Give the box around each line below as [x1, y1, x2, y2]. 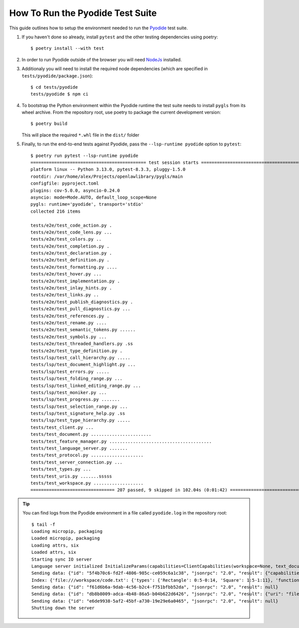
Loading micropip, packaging [31, 528, 103, 534]
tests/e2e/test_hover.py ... [30, 271, 102, 277]
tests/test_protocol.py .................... [30, 452, 144, 458]
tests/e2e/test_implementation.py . [30, 278, 120, 284]
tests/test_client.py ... [30, 424, 94, 430]
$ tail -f [31, 521, 55, 527]
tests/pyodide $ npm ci [30, 91, 89, 97]
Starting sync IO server [31, 556, 92, 562]
